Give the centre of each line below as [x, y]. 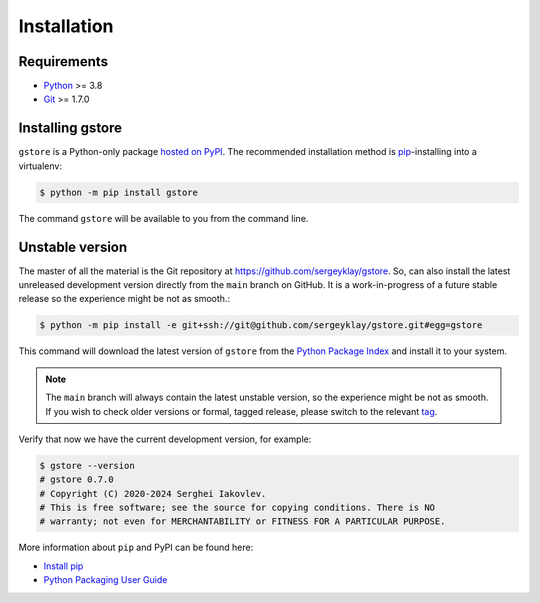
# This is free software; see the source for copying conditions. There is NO [237, 508]
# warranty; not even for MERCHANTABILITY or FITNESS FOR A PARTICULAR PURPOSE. [242, 521]
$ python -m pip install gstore [119, 192]
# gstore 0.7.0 [76, 479]
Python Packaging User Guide [105, 580]
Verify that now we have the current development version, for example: [165, 439]
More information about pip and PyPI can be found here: [136, 547]
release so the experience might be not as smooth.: [124, 299]
